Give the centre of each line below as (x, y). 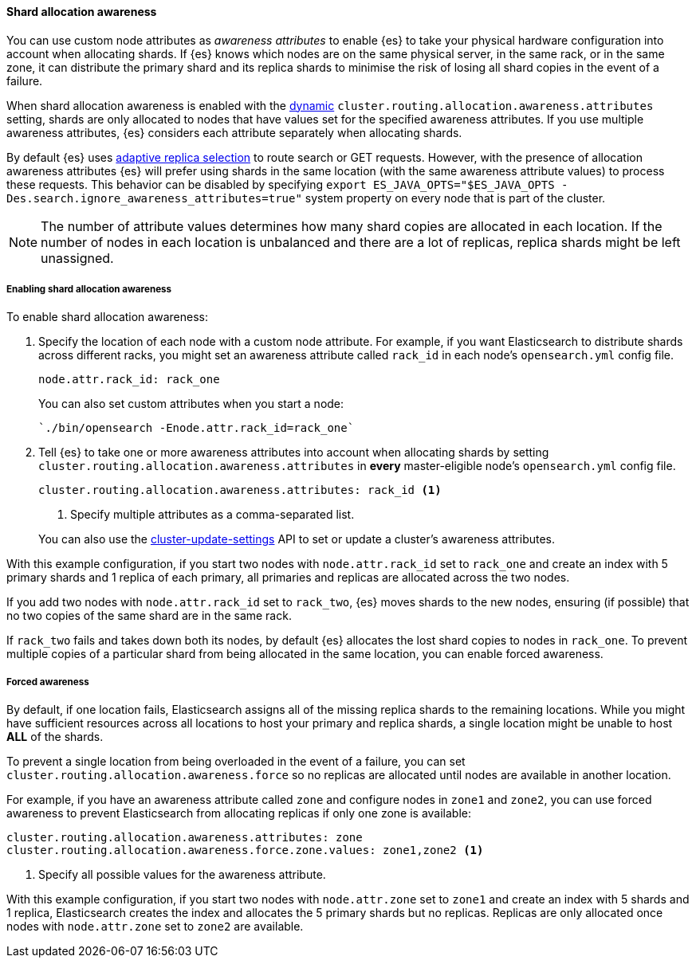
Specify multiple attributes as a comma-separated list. (212, 515)
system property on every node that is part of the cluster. (455, 198)
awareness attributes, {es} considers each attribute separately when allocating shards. (234, 132)
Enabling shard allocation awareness (89, 289)
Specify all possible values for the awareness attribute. (182, 875)
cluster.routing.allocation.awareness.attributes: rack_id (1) (240, 490)
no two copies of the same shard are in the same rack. (149, 616)
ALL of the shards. (55, 737)
